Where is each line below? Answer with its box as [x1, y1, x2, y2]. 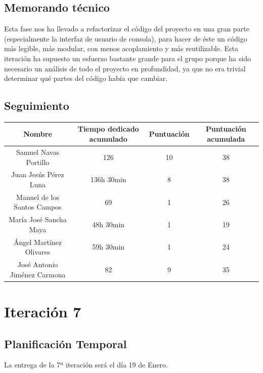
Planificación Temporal [4, 336, 127, 351]
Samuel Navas [16, 146, 59, 157]
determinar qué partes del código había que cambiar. [4, 73, 168, 84]
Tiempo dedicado [77, 123, 139, 134]
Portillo [26, 156, 50, 167]
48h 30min [92, 219, 125, 230]
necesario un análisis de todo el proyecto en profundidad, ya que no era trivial [4, 63, 246, 73]
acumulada [207, 134, 245, 144]
